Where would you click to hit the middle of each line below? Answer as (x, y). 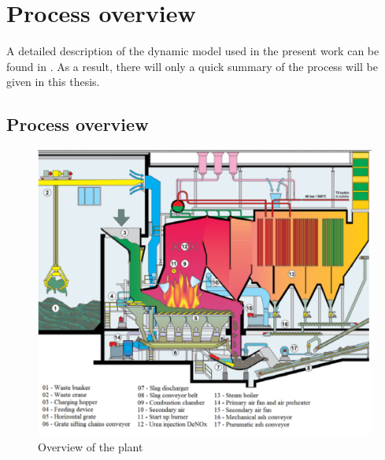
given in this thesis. (53, 82)
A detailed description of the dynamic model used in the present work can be (193, 51)
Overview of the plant (91, 446)
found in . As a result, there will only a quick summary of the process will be (192, 66)
